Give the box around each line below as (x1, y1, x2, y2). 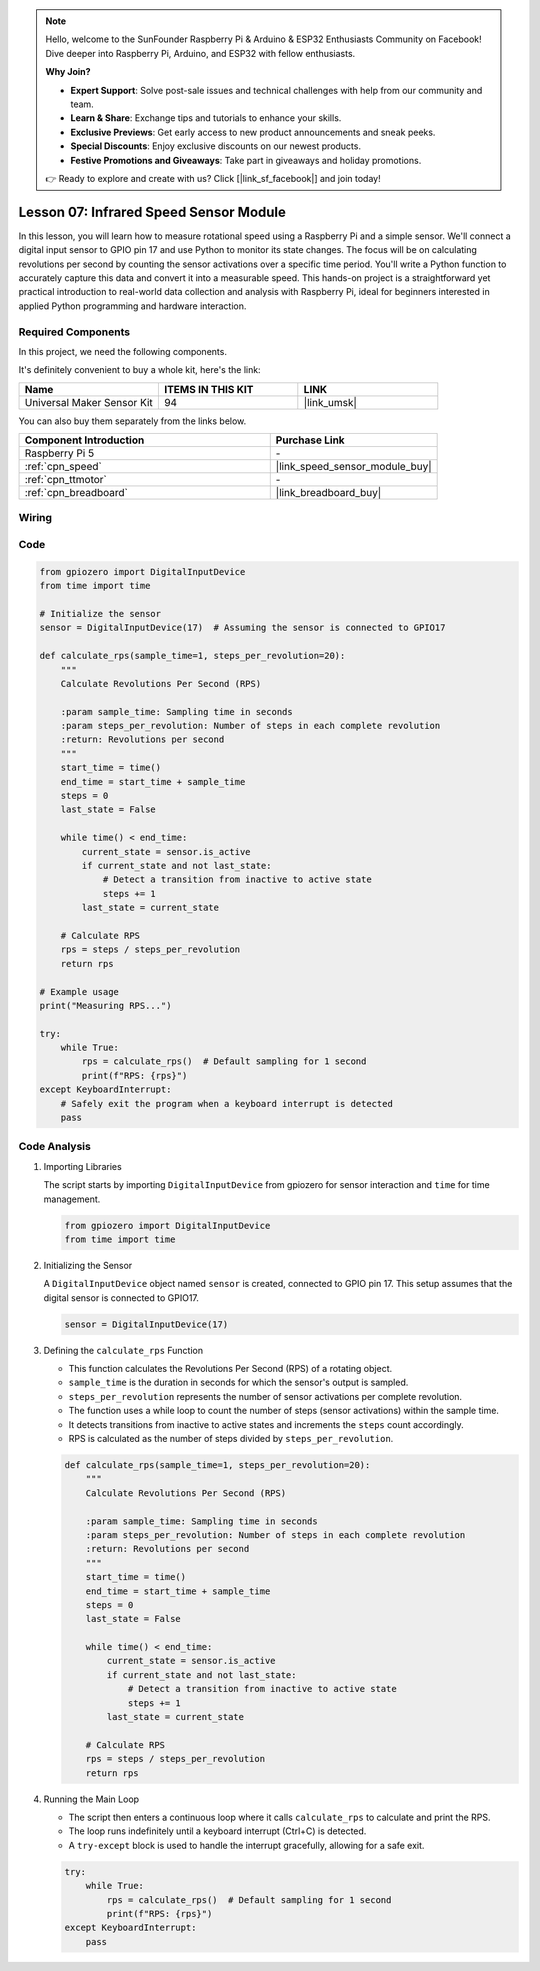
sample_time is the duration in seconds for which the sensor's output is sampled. (68, 1376, 409, 1389)
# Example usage (39, 986, 120, 997)
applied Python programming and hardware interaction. (18, 300, 247, 312)
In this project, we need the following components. (18, 345, 227, 357)
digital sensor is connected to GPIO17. (43, 1291, 200, 1304)
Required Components (18, 325, 130, 339)
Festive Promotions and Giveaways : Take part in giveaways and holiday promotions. (70, 154, 422, 166)
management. (43, 1193, 101, 1205)
